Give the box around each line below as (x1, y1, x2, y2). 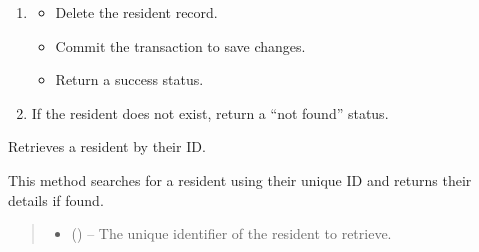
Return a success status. (55, 69, 204, 90)
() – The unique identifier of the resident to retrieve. (71, 223, 392, 244)
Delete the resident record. (55, 2, 218, 22)
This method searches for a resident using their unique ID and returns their (8, 169, 472, 190)
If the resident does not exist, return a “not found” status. (31, 102, 389, 123)
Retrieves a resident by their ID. (8, 136, 206, 157)
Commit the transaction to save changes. (55, 35, 306, 56)
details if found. (8, 189, 104, 210)
